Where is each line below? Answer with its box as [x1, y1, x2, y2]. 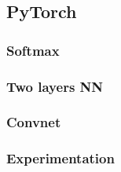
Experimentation [6, 148, 115, 168]
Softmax [6, 40, 60, 60]
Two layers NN [6, 76, 104, 96]
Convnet [6, 112, 61, 132]
